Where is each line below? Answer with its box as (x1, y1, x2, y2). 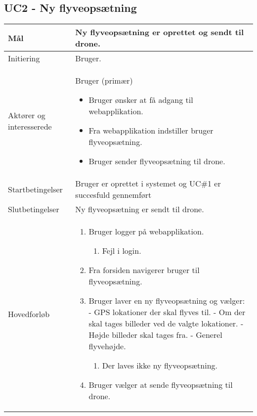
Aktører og (8, 109, 45, 121)
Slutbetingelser (8, 203, 59, 215)
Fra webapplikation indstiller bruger (88, 125, 214, 137)
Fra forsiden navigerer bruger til (88, 264, 200, 276)
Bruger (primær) (75, 75, 133, 87)
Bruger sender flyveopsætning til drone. (88, 155, 225, 167)
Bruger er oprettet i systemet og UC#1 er (75, 178, 221, 189)
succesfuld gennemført (75, 189, 152, 201)
